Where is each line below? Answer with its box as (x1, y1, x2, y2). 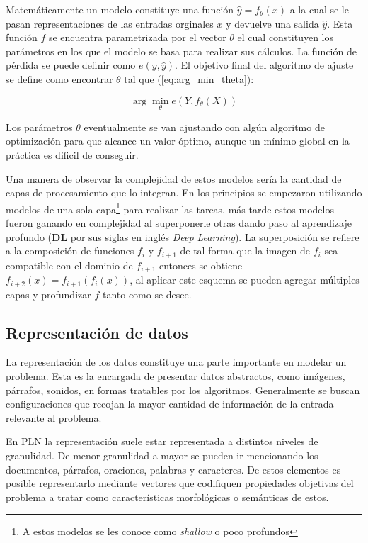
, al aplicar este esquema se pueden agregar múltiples (130, 272, 360, 287)
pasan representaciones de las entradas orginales (6, 16, 214, 30)
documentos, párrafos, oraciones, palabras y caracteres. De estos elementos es (6, 461, 341, 476)
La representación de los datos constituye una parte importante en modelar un (6, 354, 347, 369)
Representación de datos (6, 321, 188, 343)
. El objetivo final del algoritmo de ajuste (174, 57, 354, 72)
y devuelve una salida (226, 16, 319, 30)
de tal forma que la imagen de (180, 243, 311, 258)
